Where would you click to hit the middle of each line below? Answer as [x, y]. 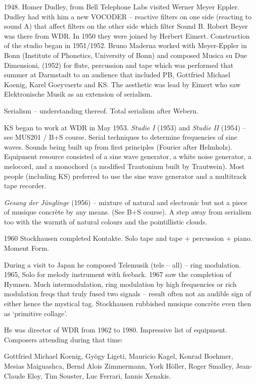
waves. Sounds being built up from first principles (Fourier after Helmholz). [118, 146]
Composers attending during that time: [64, 339]
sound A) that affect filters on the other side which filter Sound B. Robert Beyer [126, 26]
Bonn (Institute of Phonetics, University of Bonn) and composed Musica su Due [126, 55]
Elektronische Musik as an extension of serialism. [78, 94]
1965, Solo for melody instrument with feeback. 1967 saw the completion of [118, 274]
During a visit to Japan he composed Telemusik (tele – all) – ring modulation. [123, 264]
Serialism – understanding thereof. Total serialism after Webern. [101, 110]
